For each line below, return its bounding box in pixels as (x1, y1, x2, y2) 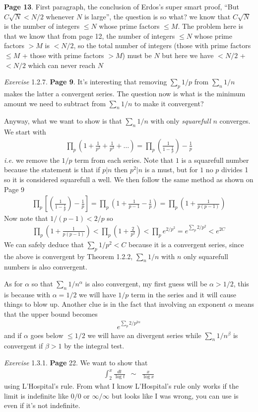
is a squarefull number (181, 154, 249, 165)
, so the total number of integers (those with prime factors (73, 40, 251, 51)
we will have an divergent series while (87, 330, 201, 340)
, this (233, 278, 249, 288)
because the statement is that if (4, 164, 100, 175)
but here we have (162, 50, 214, 60)
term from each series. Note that (74, 154, 174, 165)
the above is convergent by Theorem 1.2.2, (4, 251, 133, 261)
